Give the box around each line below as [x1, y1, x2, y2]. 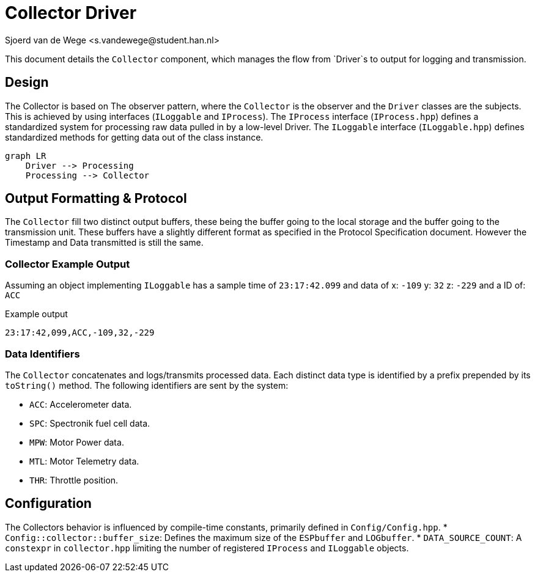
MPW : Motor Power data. [29, 436, 124, 447]
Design [5, 75, 49, 90]
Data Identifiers [5, 347, 80, 360]
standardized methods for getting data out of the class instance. [5, 131, 264, 142]
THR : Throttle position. [29, 474, 119, 485]
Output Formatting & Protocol [5, 191, 187, 207]
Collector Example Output [5, 257, 130, 270]
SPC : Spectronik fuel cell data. [29, 417, 150, 428]
